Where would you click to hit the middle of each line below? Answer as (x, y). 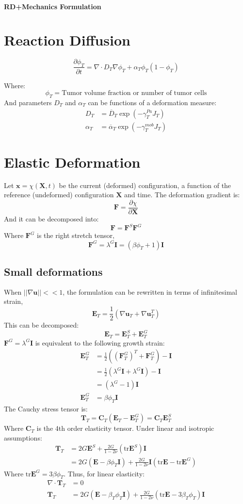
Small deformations (53, 272)
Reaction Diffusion (67, 39)
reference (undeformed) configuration (59, 195)
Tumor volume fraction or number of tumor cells (134, 93)
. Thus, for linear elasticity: (104, 473)
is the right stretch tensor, (76, 235)
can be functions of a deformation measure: (152, 102)
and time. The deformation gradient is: (182, 195)
